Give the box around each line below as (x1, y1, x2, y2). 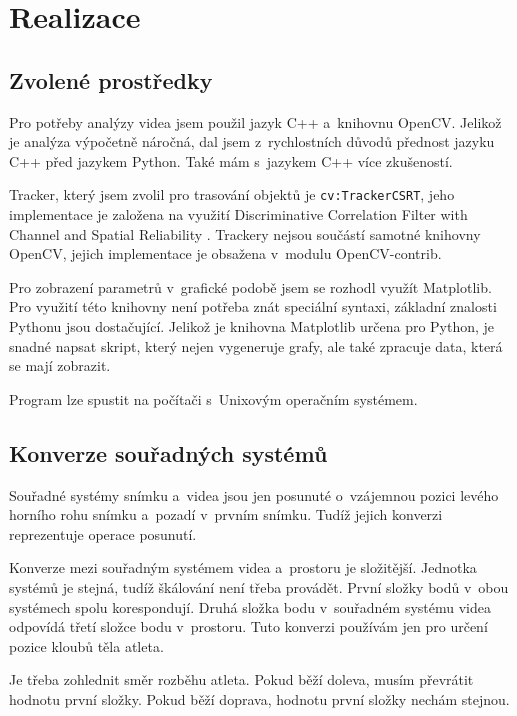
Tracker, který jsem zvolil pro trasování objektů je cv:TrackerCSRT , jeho (9, 184, 455, 205)
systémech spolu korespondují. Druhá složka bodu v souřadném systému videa (9, 596, 492, 617)
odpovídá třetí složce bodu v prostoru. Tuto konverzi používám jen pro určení (9, 616, 488, 637)
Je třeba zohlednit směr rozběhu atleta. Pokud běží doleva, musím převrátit (9, 669, 474, 690)
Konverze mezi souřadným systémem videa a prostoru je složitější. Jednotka (9, 557, 477, 578)
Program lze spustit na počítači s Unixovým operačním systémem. (9, 388, 418, 409)
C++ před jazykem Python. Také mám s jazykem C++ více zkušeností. (9, 150, 453, 171)
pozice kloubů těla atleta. (9, 635, 164, 656)
